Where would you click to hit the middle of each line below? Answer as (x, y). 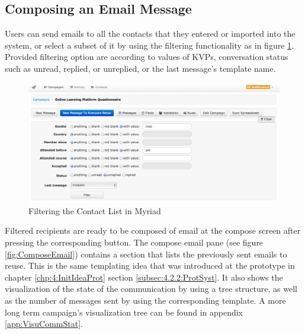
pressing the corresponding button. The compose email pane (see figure (134, 242)
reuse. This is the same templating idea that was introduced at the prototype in (150, 265)
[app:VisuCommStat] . (44, 324)
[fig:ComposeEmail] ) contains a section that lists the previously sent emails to (146, 254)
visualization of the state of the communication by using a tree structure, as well (151, 289)
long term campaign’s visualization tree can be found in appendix (124, 312)
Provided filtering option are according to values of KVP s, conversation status (147, 57)
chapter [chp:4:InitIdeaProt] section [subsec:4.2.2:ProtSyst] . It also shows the (144, 277)
